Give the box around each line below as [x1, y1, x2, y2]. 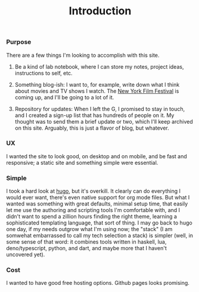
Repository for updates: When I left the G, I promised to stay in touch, [14, 105, 185, 112]
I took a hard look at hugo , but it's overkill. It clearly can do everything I [6, 188, 181, 195]
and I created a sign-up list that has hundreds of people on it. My [14, 112, 175, 119]
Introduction [69, 4, 132, 18]
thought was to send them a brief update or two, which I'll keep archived [14, 118, 194, 125]
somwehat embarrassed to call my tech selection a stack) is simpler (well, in [6, 232, 194, 239]
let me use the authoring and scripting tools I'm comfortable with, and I [6, 207, 181, 214]
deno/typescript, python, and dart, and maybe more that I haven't [6, 245, 167, 252]
